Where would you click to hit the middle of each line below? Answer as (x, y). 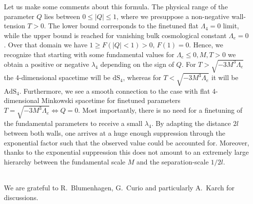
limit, (231, 26)
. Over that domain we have (46, 45)
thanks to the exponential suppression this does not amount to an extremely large (126, 152)
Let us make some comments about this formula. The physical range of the (116, 6)
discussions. (21, 197)
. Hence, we (206, 45)
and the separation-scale (172, 161)
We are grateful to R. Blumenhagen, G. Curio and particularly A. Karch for (119, 187)
